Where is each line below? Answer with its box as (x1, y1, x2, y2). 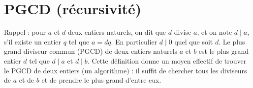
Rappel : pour (4, 27, 46, 37)
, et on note (197, 27, 232, 37)
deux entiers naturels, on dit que (68, 27, 166, 37)
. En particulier (111, 36, 158, 46)
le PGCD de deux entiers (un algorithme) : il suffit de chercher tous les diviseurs (4, 65, 247, 75)
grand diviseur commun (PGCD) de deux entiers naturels (4, 46, 178, 56)
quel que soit (174, 36, 213, 46)
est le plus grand (198, 46, 249, 56)
